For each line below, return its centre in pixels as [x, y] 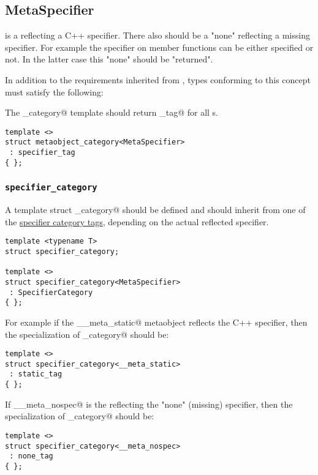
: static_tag [36, 374]
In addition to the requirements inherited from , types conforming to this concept [158, 79]
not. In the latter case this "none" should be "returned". [109, 59]
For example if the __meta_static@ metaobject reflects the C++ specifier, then [156, 322]
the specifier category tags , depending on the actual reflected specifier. [137, 221]
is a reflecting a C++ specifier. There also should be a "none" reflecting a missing [157, 35]
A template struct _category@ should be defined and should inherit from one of [155, 210]
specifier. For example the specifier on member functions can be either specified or [159, 47]
